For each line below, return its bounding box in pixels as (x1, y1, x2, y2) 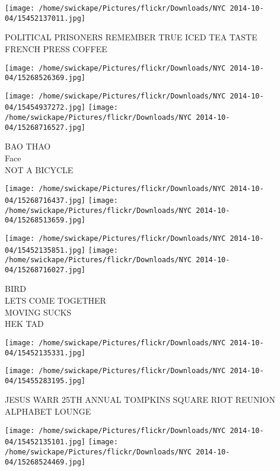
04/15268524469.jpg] (5, 457, 86, 466)
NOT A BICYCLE (5, 163, 74, 176)
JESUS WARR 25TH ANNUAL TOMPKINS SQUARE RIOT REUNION (5, 393, 275, 406)
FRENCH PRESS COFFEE (5, 42, 107, 55)
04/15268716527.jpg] (5, 123, 86, 132)
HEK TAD (5, 317, 44, 330)
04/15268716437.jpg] (5, 196, 86, 205)
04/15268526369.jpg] (5, 74, 86, 82)
